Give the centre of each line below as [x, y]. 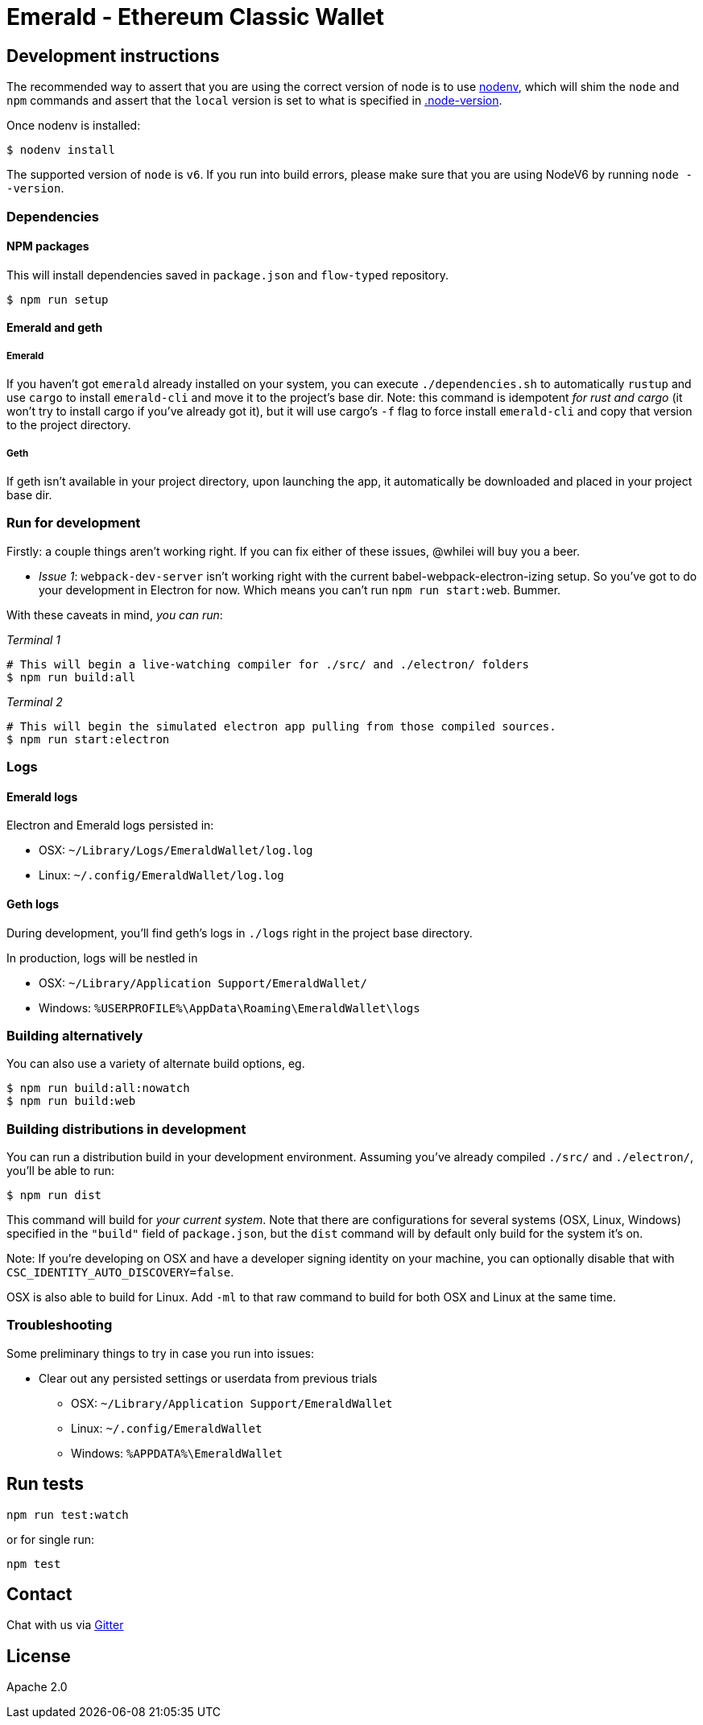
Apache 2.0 [37, 1687]
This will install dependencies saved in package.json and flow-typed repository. [227, 275]
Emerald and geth [55, 328]
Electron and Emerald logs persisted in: [110, 825]
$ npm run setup [58, 299]
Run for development [74, 523]
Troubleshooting [60, 1325]
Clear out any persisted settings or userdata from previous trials [208, 1378]
